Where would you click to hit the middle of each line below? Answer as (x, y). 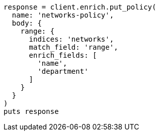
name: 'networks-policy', (63, 15)
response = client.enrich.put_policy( (80, 7)
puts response (31, 111)
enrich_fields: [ (63, 55)
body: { (27, 23)
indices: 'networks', (71, 39)
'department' (63, 71)
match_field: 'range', (73, 47)
